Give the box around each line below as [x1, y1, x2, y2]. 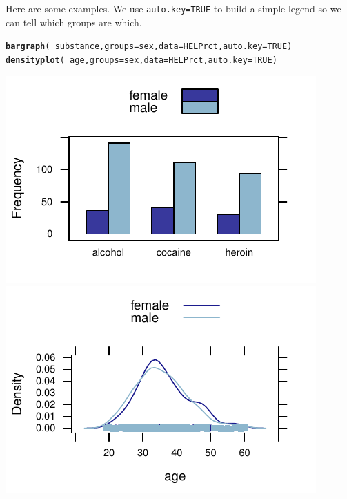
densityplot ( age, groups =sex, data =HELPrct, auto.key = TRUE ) [6, 55, 277, 65]
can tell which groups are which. [6, 15, 142, 29]
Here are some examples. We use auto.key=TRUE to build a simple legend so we [6, 1, 341, 15]
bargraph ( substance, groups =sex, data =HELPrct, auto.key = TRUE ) [6, 41, 293, 52]
